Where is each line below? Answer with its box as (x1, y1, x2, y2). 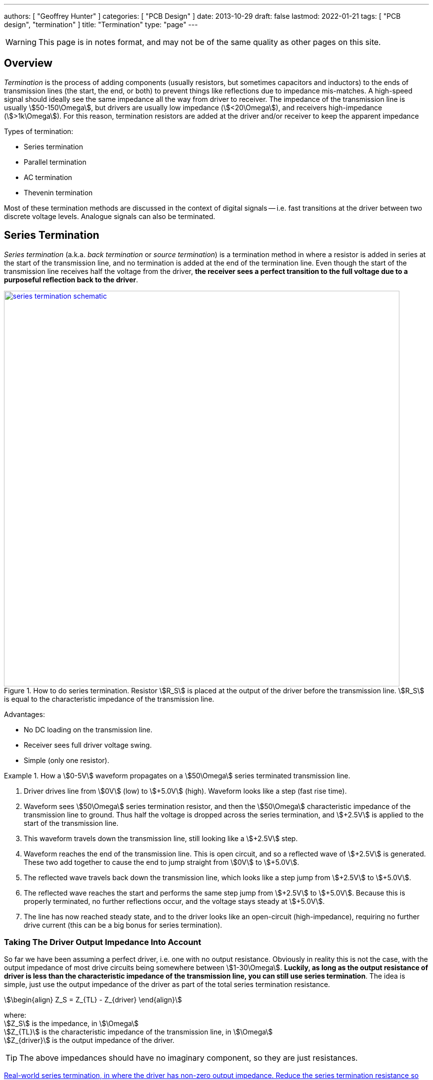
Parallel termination (24, 157, 87, 166)
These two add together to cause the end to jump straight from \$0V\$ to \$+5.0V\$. (24, 857, 300, 866)
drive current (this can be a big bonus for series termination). (24, 920, 222, 929)
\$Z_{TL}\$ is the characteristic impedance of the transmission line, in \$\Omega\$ (4, 1028, 273, 1036)
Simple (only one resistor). (24, 756, 109, 765)
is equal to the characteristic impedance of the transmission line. (4, 694, 215, 703)
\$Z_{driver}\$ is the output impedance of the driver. (4, 1036, 174, 1045)
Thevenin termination (24, 188, 93, 197)
